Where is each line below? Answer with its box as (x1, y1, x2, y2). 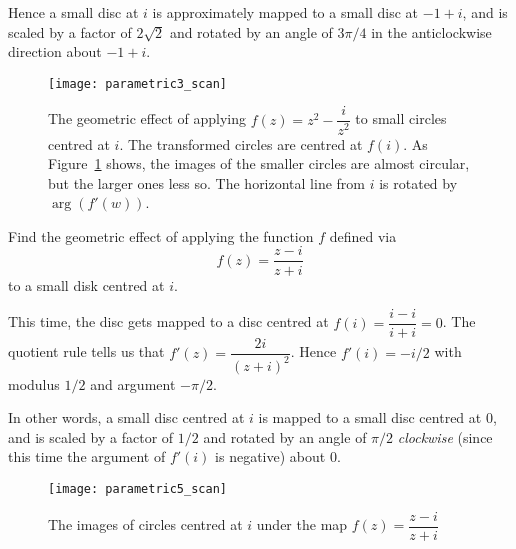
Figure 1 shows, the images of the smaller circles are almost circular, (48, 153, 470, 174)
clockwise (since (397, 426, 493, 447)
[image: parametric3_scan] (48, 76, 227, 91)
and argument (90, 373, 176, 394)
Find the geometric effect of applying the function (8, 225, 314, 246)
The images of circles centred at (48, 514, 243, 535)
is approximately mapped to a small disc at (152, 2, 419, 22)
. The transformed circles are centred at (119, 133, 363, 154)
